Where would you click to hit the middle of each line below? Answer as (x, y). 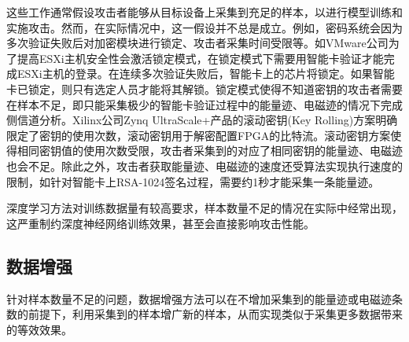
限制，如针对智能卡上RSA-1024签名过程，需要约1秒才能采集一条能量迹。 (193, 181)
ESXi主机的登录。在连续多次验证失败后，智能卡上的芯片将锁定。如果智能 (206, 74)
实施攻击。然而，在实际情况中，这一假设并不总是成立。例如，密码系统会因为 (204, 27)
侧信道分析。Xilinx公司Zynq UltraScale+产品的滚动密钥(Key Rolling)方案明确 (202, 120)
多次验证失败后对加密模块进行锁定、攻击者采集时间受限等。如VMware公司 (197, 43)
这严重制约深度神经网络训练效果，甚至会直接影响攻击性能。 (160, 223)
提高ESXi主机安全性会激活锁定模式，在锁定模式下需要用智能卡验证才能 (200, 58)
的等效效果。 (39, 329)
